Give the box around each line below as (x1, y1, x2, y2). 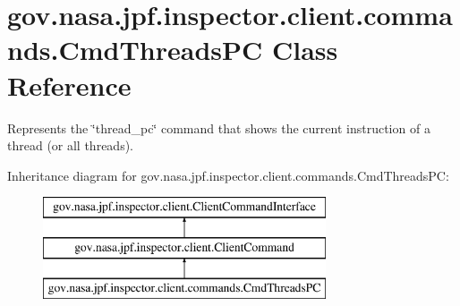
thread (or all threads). (7, 136, 133, 155)
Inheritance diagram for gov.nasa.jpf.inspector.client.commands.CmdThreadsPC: (7, 166, 449, 184)
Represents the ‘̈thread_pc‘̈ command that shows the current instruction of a (7, 118, 430, 137)
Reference (7, 66, 132, 103)
